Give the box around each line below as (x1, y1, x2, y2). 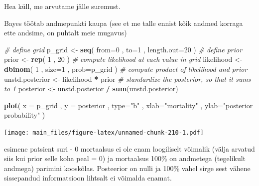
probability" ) (4, 110, 45, 120)
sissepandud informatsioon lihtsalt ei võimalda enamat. (4, 173, 172, 183)
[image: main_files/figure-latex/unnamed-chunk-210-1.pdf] (4, 129, 204, 136)
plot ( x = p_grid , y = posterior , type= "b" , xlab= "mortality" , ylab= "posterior (4, 100, 253, 110)
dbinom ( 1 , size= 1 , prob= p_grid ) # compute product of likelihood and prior (4, 63, 248, 74)
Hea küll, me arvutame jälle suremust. (4, 1, 121, 11)
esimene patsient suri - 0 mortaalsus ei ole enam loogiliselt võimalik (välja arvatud (4, 143, 255, 154)
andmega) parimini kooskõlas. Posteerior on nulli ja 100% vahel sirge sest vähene (4, 163, 251, 173)
